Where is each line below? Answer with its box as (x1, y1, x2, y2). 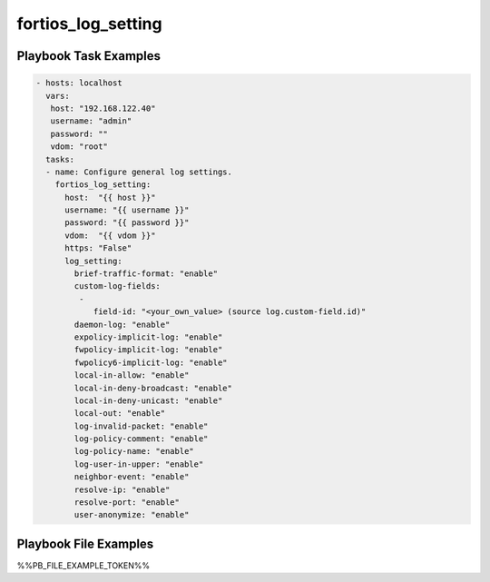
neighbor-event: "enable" (73, 472, 190, 482)
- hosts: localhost (35, 78, 122, 88)
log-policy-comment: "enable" (73, 434, 209, 444)
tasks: (45, 154, 75, 164)
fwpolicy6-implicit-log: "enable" (73, 357, 228, 368)
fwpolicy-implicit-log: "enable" (73, 345, 223, 355)
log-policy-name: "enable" (73, 446, 194, 457)
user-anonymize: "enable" (73, 509, 190, 520)
